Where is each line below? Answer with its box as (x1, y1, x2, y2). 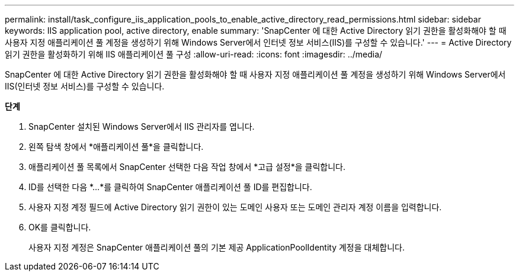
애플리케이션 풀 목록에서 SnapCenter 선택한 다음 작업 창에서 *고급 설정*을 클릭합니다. (28, 162, 345, 172)
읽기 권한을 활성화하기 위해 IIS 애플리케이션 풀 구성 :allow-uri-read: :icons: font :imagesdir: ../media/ (5, 49, 383, 59)
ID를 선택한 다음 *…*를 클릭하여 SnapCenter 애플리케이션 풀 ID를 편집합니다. (28, 182, 312, 192)
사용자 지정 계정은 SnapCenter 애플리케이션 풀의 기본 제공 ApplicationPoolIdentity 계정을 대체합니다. (28, 242, 405, 252)
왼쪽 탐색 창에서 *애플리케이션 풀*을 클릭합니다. (28, 142, 204, 152)
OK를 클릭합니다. (28, 222, 91, 232)
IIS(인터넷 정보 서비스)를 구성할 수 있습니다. (5, 81, 165, 91)
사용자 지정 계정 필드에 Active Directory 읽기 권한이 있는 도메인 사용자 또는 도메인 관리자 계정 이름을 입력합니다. (28, 202, 442, 212)
